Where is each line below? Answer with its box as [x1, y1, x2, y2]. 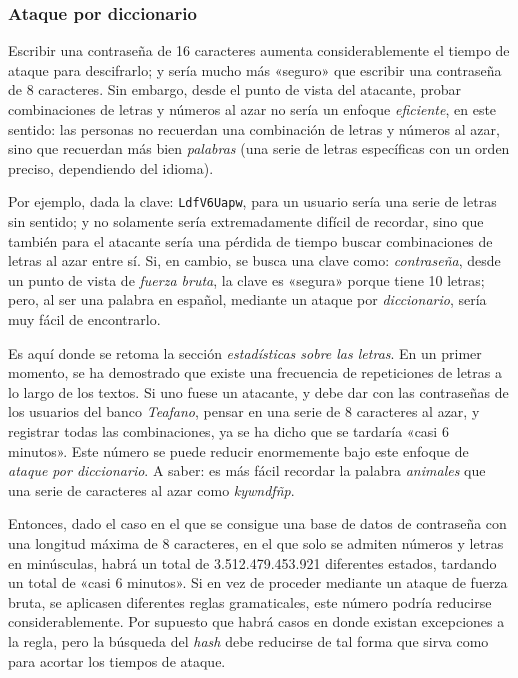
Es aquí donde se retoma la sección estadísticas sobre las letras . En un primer [8, 342, 482, 363]
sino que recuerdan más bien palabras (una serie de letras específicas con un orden [8, 138, 510, 159]
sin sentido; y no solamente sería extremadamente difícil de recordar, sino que [8, 211, 484, 232]
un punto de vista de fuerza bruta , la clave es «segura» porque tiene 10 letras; [8, 269, 485, 290]
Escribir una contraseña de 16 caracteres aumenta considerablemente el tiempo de [8, 40, 510, 61]
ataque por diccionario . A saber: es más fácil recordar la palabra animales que [8, 460, 486, 481]
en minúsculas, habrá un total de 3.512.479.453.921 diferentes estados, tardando [8, 552, 497, 573]
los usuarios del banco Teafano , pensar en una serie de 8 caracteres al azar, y [8, 401, 480, 422]
